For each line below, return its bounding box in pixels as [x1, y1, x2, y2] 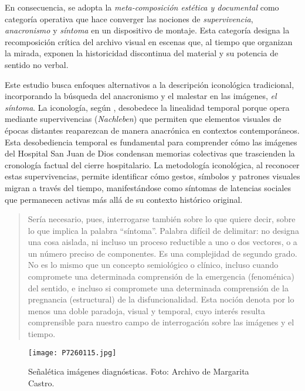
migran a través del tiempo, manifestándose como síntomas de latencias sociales [5, 181, 291, 193]
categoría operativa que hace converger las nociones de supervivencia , [5, 12, 253, 25]
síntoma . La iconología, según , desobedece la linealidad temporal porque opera [5, 101, 290, 113]
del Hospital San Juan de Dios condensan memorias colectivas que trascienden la [5, 147, 295, 159]
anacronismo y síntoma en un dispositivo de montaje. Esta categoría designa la [5, 24, 290, 36]
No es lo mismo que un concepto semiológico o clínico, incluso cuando [28, 259, 279, 271]
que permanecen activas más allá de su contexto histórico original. [5, 193, 243, 205]
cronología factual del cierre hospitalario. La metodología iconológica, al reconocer [5, 158, 300, 171]
